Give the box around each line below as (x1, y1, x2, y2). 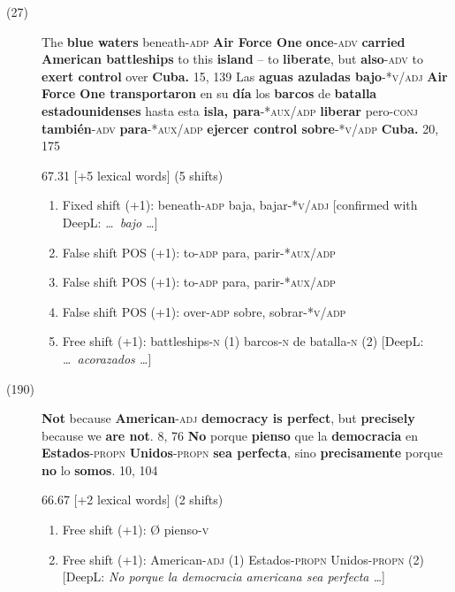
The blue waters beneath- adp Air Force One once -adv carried (42, 32, 406, 50)
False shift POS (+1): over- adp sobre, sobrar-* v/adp (62, 302, 346, 320)
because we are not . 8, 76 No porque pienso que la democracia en (42, 426, 419, 444)
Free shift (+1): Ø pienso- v (62, 520, 209, 539)
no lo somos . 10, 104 (42, 460, 158, 479)
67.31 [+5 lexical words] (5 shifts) (42, 165, 224, 184)
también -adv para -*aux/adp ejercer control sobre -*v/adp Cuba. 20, (42, 119, 439, 137)
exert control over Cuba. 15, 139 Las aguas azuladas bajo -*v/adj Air (42, 66, 448, 85)
